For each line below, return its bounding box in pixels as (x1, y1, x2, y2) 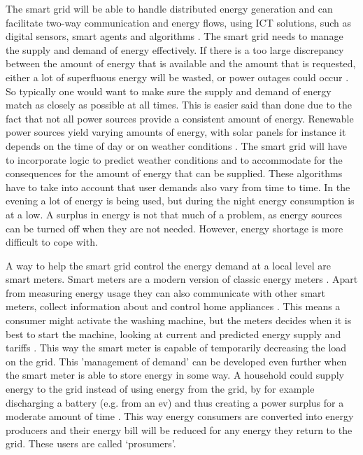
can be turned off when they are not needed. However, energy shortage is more (6, 220, 343, 235)
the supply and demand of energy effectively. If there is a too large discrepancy (6, 42, 344, 57)
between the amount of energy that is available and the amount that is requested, (6, 56, 356, 71)
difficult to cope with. (6, 234, 98, 249)
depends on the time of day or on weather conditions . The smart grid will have (6, 138, 348, 153)
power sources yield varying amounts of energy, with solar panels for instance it (6, 125, 346, 139)
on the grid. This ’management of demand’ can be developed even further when (6, 353, 347, 368)
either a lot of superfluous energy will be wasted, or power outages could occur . (6, 69, 349, 84)
